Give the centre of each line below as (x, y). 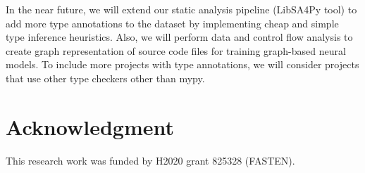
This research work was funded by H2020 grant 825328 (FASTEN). (150, 160)
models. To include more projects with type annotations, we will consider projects (182, 64)
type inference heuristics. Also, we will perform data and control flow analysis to (179, 37)
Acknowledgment (90, 126)
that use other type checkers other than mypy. (105, 78)
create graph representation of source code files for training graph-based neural (176, 50)
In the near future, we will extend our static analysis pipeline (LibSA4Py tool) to (181, 9)
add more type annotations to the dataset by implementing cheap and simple (172, 23)
